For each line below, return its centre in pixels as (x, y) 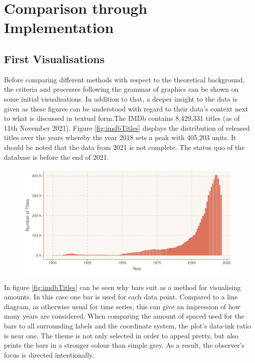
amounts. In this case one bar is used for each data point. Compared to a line (121, 297)
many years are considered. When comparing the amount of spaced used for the (124, 316)
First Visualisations (54, 58)
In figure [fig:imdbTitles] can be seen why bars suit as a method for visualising (122, 287)
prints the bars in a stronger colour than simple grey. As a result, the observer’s (124, 345)
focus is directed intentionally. (49, 354)
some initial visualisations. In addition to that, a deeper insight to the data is (121, 98)
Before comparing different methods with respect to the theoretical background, (125, 79)
